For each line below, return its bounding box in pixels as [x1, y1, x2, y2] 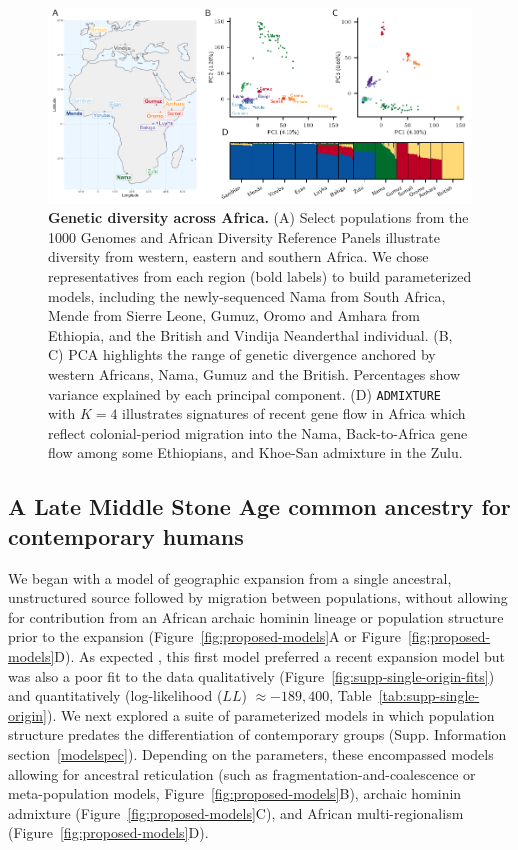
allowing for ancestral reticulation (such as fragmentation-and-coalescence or [8, 763, 476, 784]
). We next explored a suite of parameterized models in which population [46, 704, 495, 725]
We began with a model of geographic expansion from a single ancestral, [8, 567, 452, 588]
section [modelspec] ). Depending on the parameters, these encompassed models [8, 744, 494, 764]
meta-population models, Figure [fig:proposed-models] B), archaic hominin [8, 783, 462, 804]
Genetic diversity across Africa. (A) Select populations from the [48, 207, 469, 228]
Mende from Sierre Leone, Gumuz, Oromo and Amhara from [48, 305, 420, 326]
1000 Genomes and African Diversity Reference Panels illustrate [48, 226, 440, 247]
